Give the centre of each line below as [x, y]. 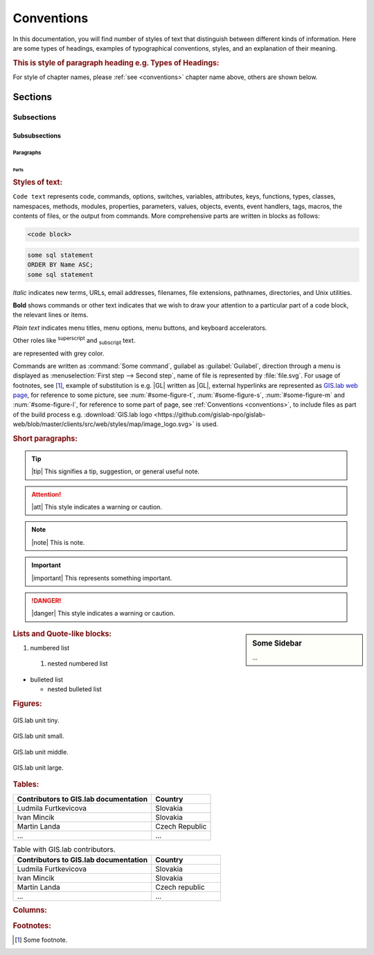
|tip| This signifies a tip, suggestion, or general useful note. [116, 471]
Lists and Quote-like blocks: [62, 634]
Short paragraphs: [45, 439]
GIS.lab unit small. [38, 736]
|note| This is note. [58, 542]
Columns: [30, 911]
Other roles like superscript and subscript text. [74, 341]
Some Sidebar [277, 643]
